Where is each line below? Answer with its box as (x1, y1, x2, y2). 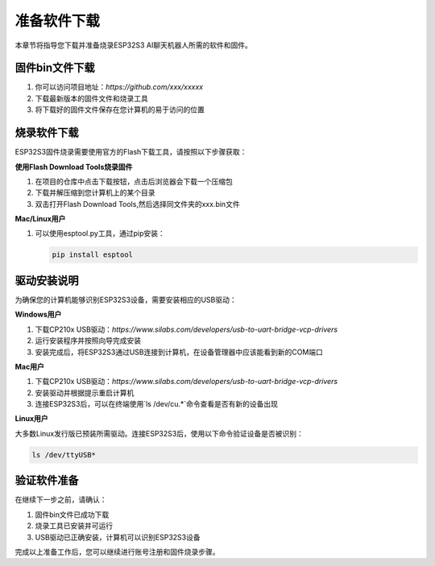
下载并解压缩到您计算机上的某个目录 (35, 188, 155, 197)
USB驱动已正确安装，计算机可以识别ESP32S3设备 (35, 532, 201, 542)
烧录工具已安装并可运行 (35, 521, 113, 531)
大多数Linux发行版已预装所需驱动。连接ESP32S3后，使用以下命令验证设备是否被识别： (14, 428, 304, 438)
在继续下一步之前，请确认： (14, 495, 107, 505)
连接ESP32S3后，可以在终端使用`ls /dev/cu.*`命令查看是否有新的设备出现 (35, 399, 278, 409)
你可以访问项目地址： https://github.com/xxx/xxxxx (35, 82, 204, 92)
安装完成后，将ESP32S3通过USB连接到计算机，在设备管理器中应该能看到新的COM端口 (35, 347, 324, 357)
